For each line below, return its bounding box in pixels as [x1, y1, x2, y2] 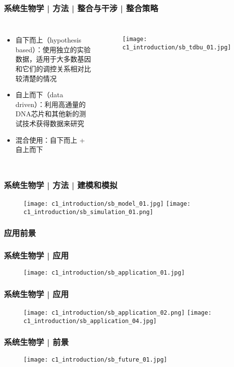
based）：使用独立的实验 [15, 44, 91, 54]
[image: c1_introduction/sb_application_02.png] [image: [23, 309, 212, 317]
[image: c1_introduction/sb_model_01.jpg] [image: [23, 200, 191, 207]
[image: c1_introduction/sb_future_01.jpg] [23, 356, 167, 363]
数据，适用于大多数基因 [15, 54, 91, 64]
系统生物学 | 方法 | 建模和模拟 [4, 178, 117, 191]
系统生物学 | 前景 [4, 336, 69, 348]
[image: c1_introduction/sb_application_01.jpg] [23, 269, 185, 277]
